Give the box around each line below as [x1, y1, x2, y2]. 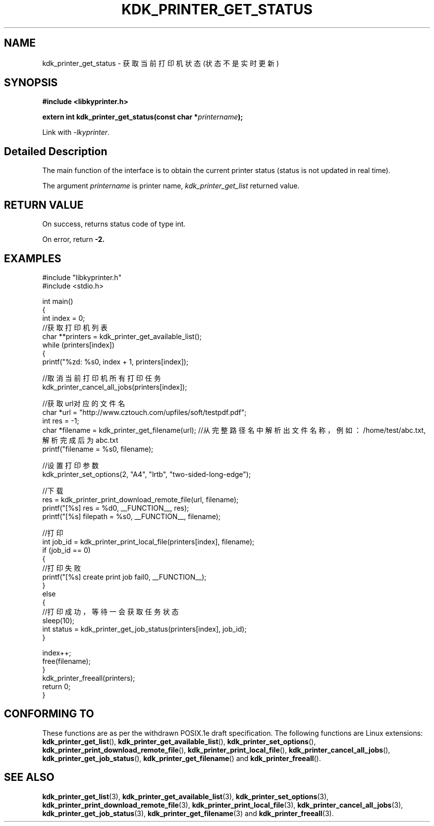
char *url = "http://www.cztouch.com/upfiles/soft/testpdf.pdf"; [42, 408, 247, 416]
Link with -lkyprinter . [42, 128, 110, 137]
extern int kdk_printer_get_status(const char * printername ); [42, 113, 243, 121]
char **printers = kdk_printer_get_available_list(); [42, 332, 202, 341]
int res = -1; [42, 416, 79, 425]
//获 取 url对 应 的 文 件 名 [42, 399, 125, 408]
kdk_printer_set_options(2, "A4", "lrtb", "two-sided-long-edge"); [42, 470, 251, 478]
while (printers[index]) [42, 340, 115, 349]
